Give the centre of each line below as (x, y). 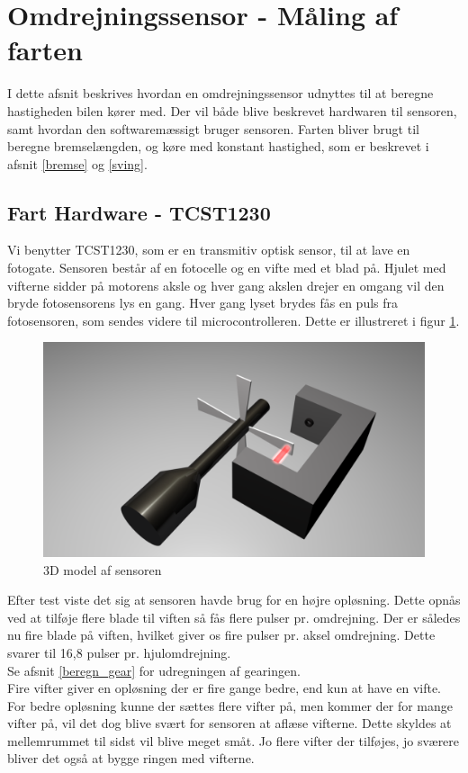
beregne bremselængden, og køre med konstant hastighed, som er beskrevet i (218, 146)
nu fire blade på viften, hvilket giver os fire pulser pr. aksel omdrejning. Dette (221, 635)
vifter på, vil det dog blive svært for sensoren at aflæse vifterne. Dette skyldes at (229, 723)
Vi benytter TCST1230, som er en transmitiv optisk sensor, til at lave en (209, 250)
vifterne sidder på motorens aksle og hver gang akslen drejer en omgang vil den (226, 285)
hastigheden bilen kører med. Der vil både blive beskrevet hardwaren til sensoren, (232, 110)
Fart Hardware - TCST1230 (139, 212)
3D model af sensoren (103, 569)
